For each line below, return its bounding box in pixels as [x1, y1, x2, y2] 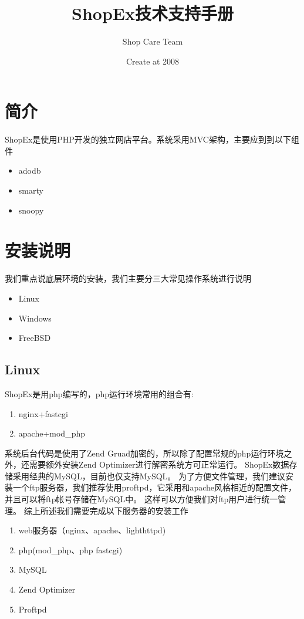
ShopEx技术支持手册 [72, 1, 234, 25]
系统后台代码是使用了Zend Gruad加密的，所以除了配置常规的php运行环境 [5, 447, 284, 459]
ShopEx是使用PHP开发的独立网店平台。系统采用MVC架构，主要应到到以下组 [5, 133, 299, 146]
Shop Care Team [122, 35, 183, 48]
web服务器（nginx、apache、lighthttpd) [18, 524, 166, 536]
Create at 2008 [126, 55, 180, 67]
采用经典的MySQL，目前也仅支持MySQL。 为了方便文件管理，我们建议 [12, 469, 285, 482]
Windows [18, 312, 52, 324]
